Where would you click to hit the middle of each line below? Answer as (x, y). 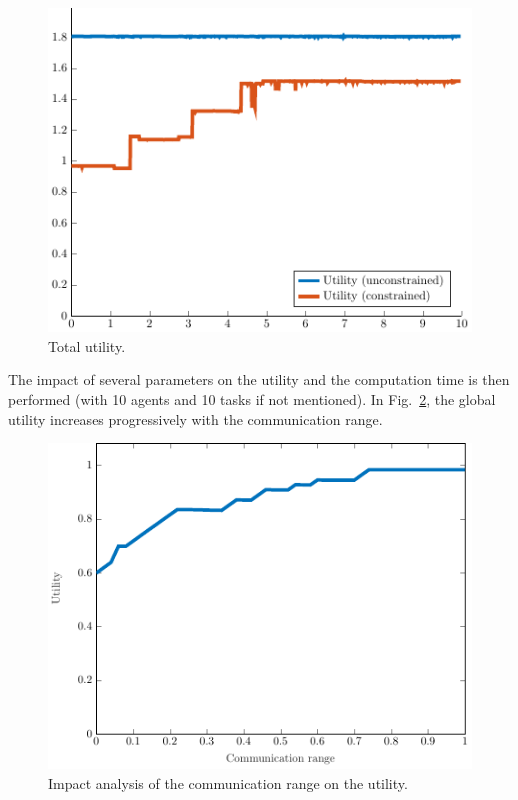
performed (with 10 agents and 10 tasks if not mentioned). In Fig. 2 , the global (252, 399)
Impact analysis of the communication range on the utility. (228, 782)
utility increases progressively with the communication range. (195, 418)
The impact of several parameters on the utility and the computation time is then (259, 379)
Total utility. (87, 345)
